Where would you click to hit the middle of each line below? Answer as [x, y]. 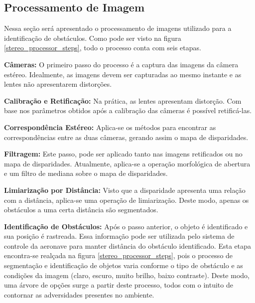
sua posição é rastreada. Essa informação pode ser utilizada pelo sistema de [119, 236]
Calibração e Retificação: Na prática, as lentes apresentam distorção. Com [123, 100]
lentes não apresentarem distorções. [58, 84]
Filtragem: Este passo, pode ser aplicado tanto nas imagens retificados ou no [123, 154]
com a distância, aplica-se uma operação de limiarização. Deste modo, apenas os [127, 200]
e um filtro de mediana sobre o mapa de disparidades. [86, 173]
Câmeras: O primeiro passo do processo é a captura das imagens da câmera [121, 64]
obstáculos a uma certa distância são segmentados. [81, 210]
